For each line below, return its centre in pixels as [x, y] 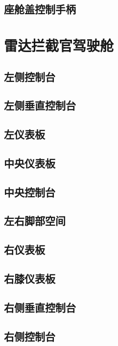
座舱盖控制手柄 [40, 9]
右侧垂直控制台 [40, 307]
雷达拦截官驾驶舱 [59, 45]
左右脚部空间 [35, 221]
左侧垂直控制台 [40, 105]
